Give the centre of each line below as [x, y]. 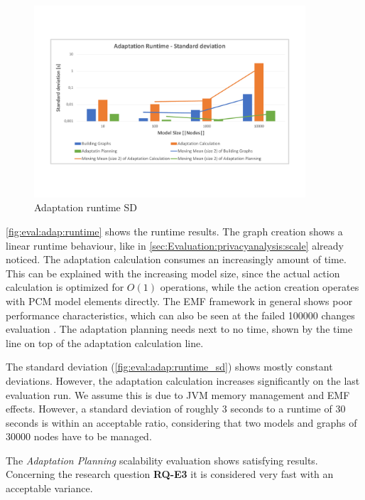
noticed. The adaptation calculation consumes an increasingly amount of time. [176, 259]
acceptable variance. [49, 488]
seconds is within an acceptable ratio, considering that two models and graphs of [181, 422]
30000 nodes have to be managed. [79, 436]
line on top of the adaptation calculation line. [105, 342]
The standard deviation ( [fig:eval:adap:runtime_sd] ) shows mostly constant [169, 367]
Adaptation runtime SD [86, 207]
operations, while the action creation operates [260, 287]
